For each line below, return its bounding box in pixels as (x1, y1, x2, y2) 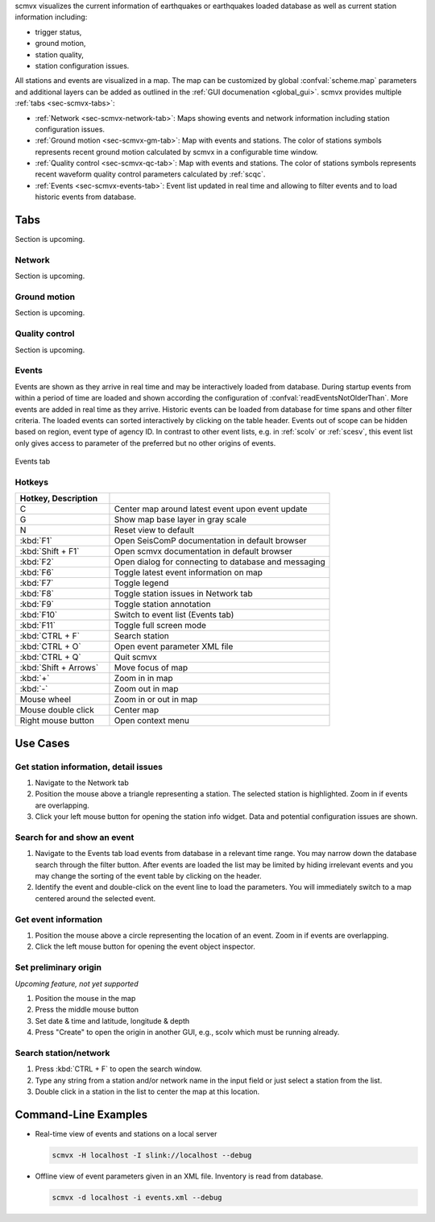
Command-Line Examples (14, 1108, 148, 1121)
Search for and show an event (14, 831, 135, 842)
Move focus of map (114, 662, 188, 673)
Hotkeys (14, 476, 48, 488)
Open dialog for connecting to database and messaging (114, 556, 325, 567)
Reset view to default (114, 525, 195, 536)
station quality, (35, 49, 85, 60)
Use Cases (14, 736, 70, 750)
